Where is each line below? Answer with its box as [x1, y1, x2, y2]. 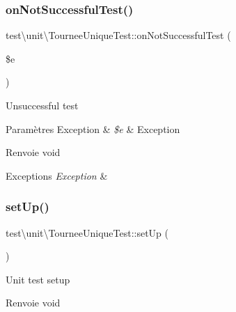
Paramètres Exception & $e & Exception [6, 121, 180, 136]
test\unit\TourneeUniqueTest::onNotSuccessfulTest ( [6, 28, 231, 42]
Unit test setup [6, 272, 70, 286]
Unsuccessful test [6, 98, 79, 112]
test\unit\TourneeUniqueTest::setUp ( [6, 225, 169, 240]
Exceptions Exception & [6, 168, 108, 182]
